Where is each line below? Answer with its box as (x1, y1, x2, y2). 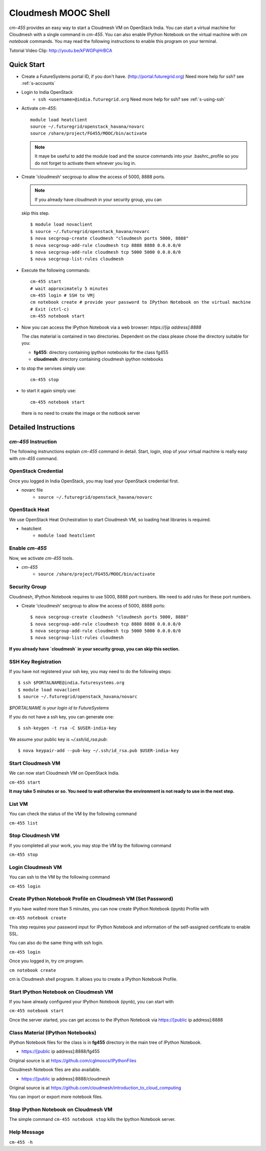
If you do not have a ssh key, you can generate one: (9, 714, 114, 719)
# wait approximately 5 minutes (30, 285, 108, 291)
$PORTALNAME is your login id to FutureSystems (9, 705, 109, 711)
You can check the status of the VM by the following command (9, 811, 137, 817)
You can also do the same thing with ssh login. (9, 940, 103, 946)
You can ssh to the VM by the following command (9, 874, 110, 880)
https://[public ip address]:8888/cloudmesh (21, 1075, 110, 1081)
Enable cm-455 (9, 545, 47, 552)
